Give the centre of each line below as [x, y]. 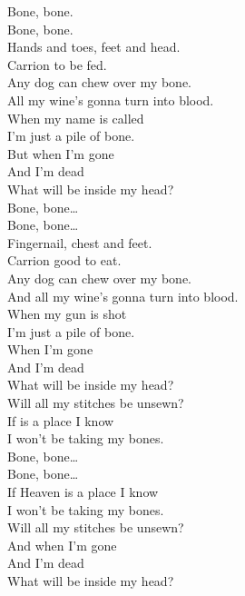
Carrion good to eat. [64, 260]
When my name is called [76, 118]
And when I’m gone [62, 545]
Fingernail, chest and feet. [80, 242]
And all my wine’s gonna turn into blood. [123, 296]
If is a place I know [61, 420]
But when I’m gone [61, 153]
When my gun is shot [67, 314]
